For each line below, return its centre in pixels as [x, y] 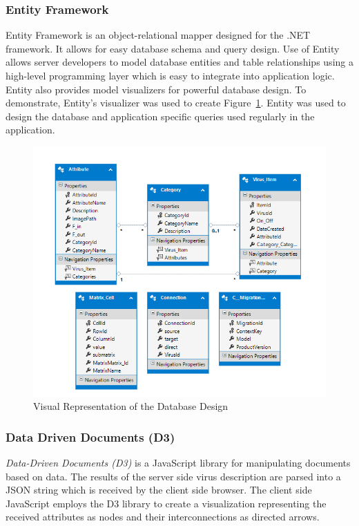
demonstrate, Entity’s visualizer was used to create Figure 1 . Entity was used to [176, 103]
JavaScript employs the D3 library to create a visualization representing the [166, 503]
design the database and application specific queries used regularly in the [160, 116]
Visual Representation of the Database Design [131, 406]
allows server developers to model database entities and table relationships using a [179, 62]
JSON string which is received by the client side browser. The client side [159, 490]
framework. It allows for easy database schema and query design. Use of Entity [173, 48]
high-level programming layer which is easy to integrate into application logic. [170, 75]
